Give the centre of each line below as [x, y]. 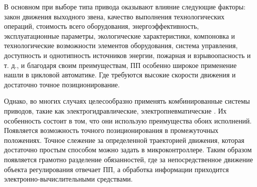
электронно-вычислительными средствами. [68, 179]
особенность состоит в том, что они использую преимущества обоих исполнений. [128, 120]
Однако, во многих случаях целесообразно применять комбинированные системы [127, 101]
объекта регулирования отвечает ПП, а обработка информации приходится [117, 169]
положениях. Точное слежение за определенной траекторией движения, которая [124, 140]
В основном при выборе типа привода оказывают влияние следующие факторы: [125, 6]
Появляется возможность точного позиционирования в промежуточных [111, 130]
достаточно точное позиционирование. [62, 84]
